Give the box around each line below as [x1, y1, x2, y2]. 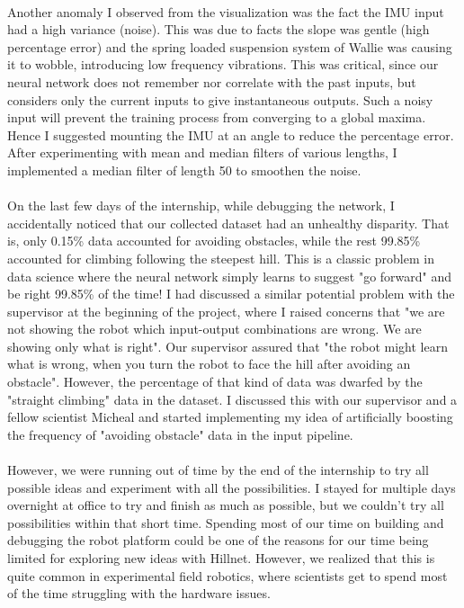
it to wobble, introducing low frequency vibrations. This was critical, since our [7, 55, 439, 74]
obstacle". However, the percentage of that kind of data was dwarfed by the [7, 372, 423, 391]
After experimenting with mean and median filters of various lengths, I [7, 143, 397, 162]
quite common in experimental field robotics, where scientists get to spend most [7, 566, 448, 585]
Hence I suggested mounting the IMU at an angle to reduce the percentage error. [7, 125, 454, 144]
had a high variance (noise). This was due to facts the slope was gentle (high [7, 20, 430, 39]
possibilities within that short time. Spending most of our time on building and [7, 513, 444, 532]
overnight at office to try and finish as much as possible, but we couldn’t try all [7, 496, 444, 514]
